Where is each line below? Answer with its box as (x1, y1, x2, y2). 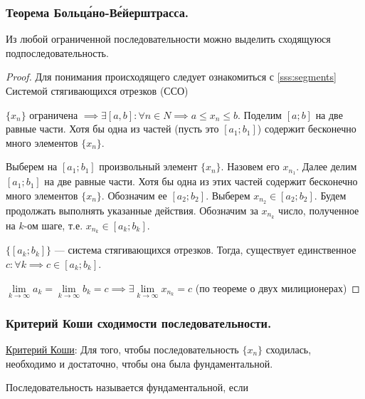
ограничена (29, 107, 78, 122)
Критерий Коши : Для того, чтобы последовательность (6, 342, 239, 357)
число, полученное (278, 202, 359, 217)
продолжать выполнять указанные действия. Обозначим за (6, 202, 258, 217)
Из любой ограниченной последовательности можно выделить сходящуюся (6, 31, 331, 46)
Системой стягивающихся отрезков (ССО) (6, 83, 189, 98)
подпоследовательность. (6, 45, 109, 60)
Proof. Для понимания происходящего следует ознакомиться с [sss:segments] (6, 69, 337, 84)
